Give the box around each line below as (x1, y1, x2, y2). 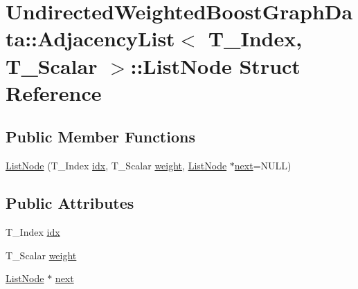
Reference (6, 78, 102, 106)
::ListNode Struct (130, 51, 301, 80)
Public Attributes (6, 192, 134, 214)
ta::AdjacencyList (6, 24, 175, 53)
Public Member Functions (6, 126, 195, 147)
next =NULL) (234, 158, 292, 173)
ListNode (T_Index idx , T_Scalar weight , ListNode (6, 158, 227, 173)
